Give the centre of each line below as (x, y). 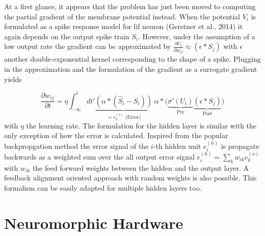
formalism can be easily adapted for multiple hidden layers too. (103, 187)
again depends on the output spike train (67, 36)
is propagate (240, 146)
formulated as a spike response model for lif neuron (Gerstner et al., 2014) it (124, 26)
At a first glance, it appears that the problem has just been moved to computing (130, 6)
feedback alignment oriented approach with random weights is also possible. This (130, 178)
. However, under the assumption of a (197, 36)
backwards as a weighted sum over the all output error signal (99, 156)
